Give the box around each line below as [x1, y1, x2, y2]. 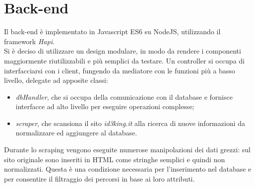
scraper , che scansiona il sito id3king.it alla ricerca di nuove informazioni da [15, 118, 246, 128]
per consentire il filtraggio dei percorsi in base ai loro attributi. [4, 173, 195, 184]
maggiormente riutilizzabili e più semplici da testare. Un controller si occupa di [4, 55, 245, 65]
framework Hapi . [4, 36, 55, 46]
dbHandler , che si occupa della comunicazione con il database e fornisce [15, 91, 233, 102]
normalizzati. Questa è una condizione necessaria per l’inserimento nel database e [4, 164, 252, 174]
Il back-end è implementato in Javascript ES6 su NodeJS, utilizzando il [4, 26, 221, 37]
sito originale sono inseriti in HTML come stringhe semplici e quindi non [4, 154, 225, 164]
